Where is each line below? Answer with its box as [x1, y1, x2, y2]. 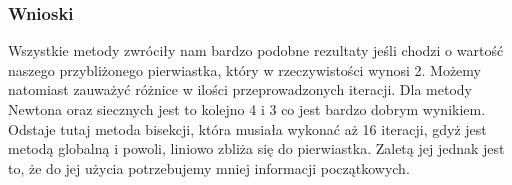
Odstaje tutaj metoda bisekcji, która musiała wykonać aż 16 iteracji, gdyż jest [8, 118, 487, 139]
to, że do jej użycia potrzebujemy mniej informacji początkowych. [8, 157, 410, 178]
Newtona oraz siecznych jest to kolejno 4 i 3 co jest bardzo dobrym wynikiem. [8, 99, 486, 119]
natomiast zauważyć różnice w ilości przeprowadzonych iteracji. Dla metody [8, 79, 473, 100]
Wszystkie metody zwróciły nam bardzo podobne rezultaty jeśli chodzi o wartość [8, 40, 504, 61]
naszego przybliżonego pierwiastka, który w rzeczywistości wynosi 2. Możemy [8, 59, 481, 80]
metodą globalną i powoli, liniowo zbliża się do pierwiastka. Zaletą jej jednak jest [8, 138, 505, 159]
